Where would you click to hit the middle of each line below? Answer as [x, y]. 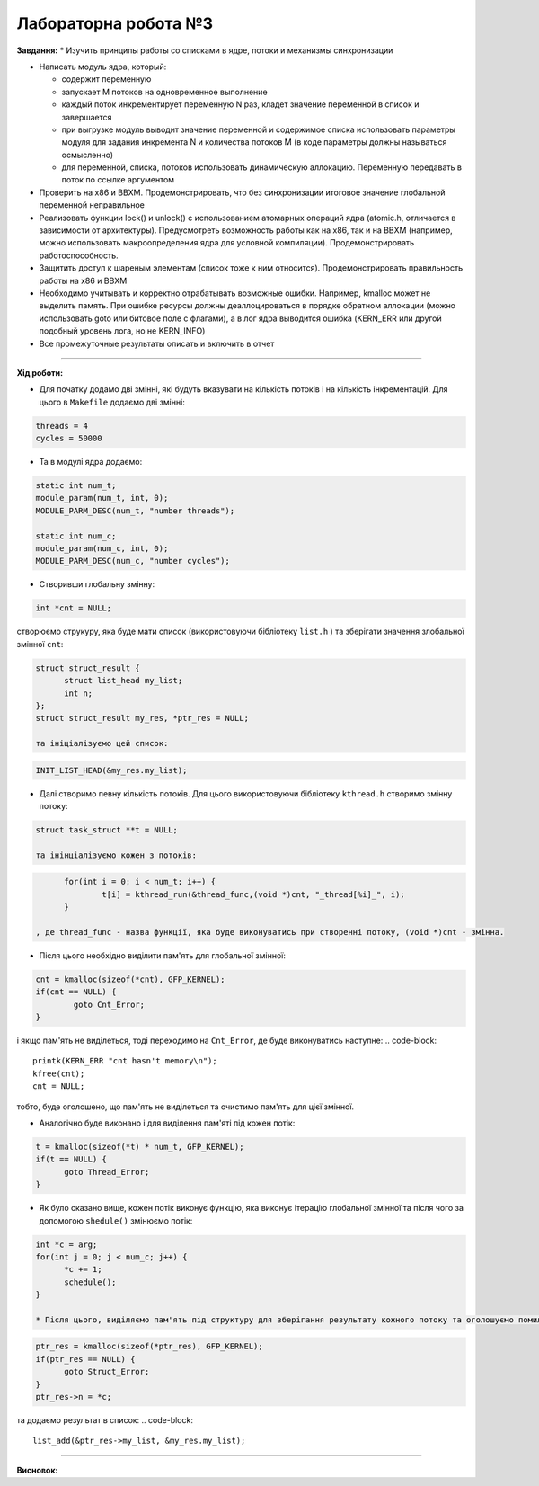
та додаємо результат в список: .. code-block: [105, 1419]
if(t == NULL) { [71, 1159]
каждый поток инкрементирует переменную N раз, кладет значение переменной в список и [240, 104]
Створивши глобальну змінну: [97, 584]
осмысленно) [88, 155]
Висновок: [37, 1470]
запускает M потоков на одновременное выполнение [165, 92]
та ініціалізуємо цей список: [102, 743]
